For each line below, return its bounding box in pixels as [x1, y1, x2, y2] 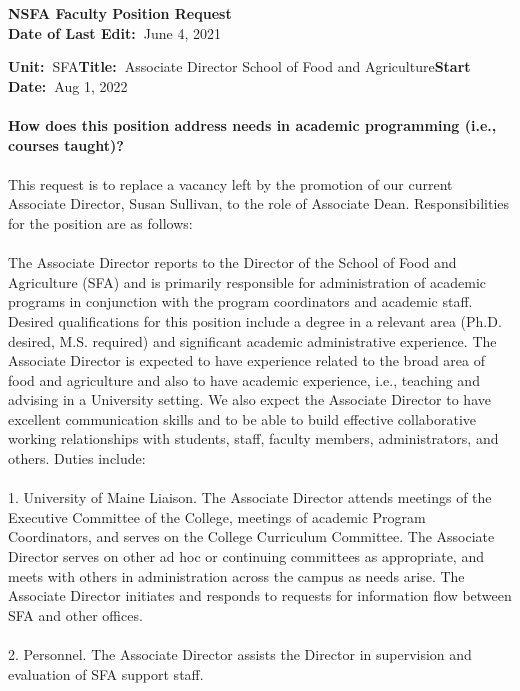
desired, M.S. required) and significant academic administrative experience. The [8, 330, 497, 351]
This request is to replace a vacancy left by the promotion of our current [8, 173, 453, 194]
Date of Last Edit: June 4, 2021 [8, 22, 221, 43]
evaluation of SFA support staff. [8, 663, 204, 684]
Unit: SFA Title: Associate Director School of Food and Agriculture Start [8, 56, 471, 77]
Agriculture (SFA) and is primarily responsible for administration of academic [8, 271, 487, 292]
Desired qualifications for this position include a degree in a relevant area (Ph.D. [8, 310, 502, 331]
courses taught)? [8, 134, 124, 155]
